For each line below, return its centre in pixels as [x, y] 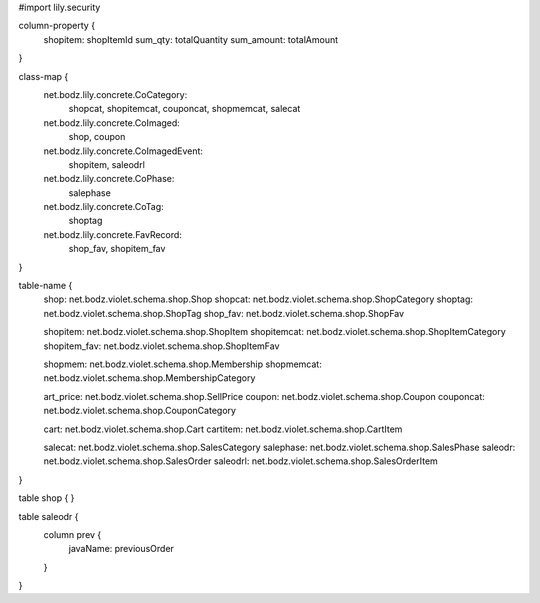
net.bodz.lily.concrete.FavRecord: [112, 234]
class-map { [43, 76]
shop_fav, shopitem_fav [117, 249]
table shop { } [46, 498]
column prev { [72, 534]
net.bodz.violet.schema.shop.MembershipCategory [149, 378]
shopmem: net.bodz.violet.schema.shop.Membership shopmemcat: [182, 364]
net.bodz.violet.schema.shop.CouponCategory [140, 411]
